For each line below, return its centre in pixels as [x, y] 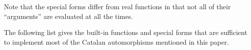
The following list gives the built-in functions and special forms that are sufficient [126, 32]
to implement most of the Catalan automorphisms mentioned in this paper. [116, 42]
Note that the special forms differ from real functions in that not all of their [117, 6]
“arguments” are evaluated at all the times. [68, 16]
